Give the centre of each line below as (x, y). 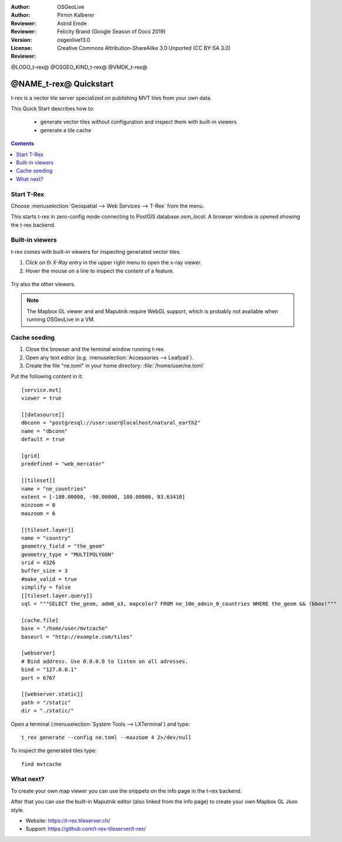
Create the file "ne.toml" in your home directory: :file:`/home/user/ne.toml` (115, 366)
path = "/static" (46, 702)
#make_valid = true (49, 579)
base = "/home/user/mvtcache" (65, 628)
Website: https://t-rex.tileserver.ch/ (68, 820)
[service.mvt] (41, 390)
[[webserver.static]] (52, 694)
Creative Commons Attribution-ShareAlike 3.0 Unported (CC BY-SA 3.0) (144, 48)
